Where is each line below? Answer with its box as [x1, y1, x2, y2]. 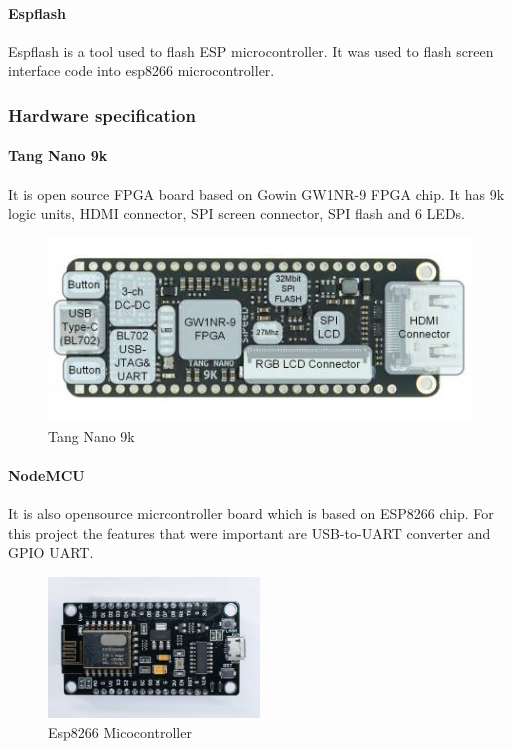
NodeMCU [8, 465, 85, 486]
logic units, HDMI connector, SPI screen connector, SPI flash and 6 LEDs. [8, 203, 465, 224]
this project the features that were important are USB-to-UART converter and [8, 522, 491, 543]
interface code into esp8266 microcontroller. [8, 60, 275, 81]
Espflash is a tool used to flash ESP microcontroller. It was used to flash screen [8, 40, 494, 61]
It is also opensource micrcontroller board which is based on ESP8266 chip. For [8, 503, 494, 524]
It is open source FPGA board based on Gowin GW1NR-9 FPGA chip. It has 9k [8, 183, 505, 204]
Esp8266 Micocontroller [48, 721, 192, 742]
